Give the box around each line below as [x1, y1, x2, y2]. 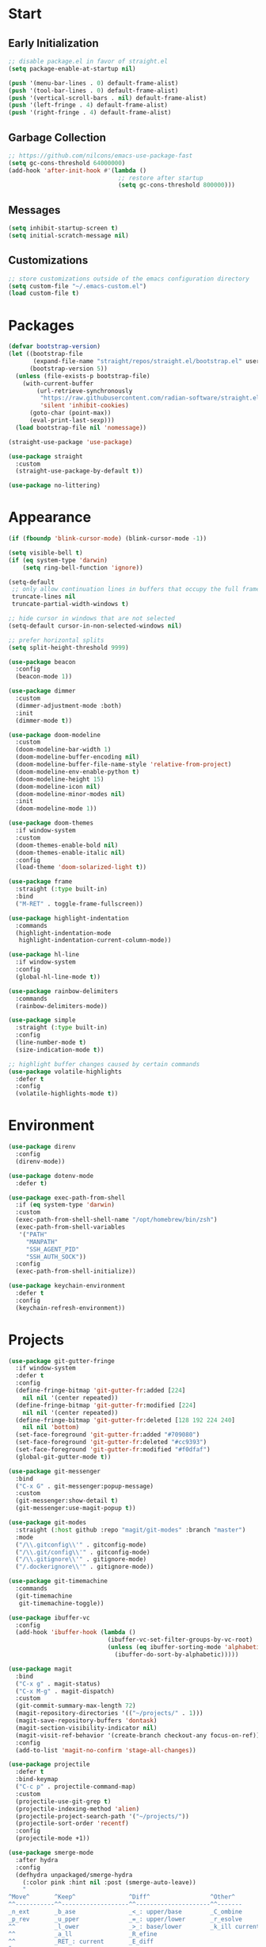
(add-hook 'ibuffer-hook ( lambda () [15, 1628, 136, 1636]
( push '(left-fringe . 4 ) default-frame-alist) [8, 101, 169, 110]
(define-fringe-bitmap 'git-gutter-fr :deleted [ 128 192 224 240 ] [15, 1416, 236, 1424]
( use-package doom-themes [8, 819, 93, 827]
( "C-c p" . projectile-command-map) [15, 1783, 136, 1791]
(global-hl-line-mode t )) [15, 972, 101, 981]
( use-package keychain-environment [8, 1282, 126, 1290]
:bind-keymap [15, 1775, 59, 1783]
